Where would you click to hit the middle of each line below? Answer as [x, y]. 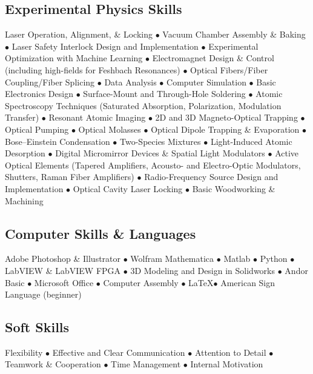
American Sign [248, 282]
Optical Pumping [37, 129]
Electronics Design [39, 94]
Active [287, 153]
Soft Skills [37, 327]
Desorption [25, 153]
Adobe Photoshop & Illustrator [63, 259]
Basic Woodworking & [234, 188]
